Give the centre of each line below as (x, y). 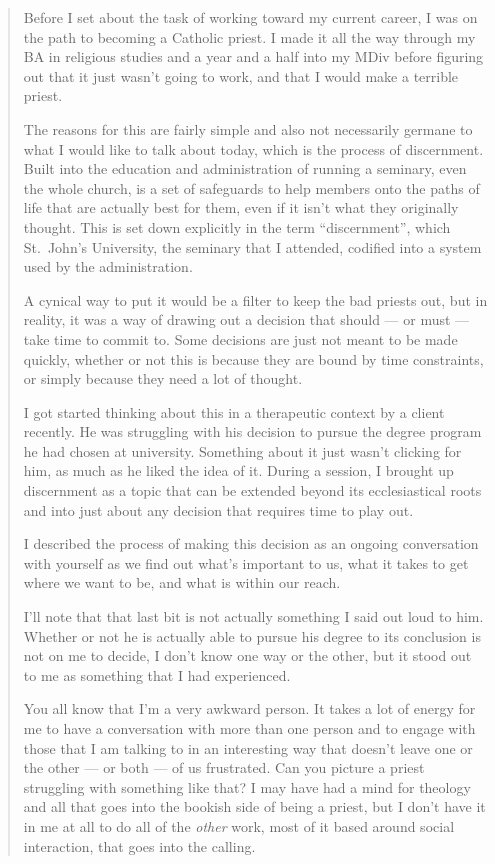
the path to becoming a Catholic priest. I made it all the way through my (249, 36)
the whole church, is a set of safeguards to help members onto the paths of (251, 187)
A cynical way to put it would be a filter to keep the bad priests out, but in (255, 299)
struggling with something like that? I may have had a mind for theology (247, 786)
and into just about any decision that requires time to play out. (218, 509)
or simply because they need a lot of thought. (163, 378)
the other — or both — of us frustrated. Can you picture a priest (224, 767)
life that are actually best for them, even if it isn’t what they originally (241, 207)
